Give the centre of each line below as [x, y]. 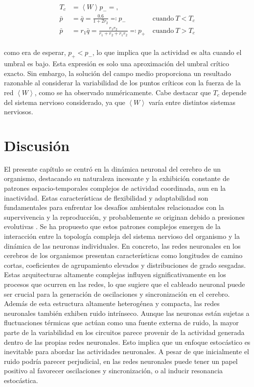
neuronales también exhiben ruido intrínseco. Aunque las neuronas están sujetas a [127, 313]
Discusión [37, 145]
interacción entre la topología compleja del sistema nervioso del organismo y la [122, 236]
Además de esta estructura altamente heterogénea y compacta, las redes [112, 303]
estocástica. [21, 380]
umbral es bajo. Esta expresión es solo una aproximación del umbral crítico [117, 64]
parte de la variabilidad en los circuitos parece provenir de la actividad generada [124, 332]
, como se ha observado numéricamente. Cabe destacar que [123, 92]
